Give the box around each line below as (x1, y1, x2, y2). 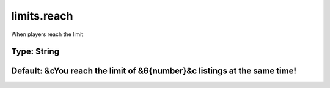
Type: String (11, 46, 60, 57)
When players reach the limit (11, 31, 84, 38)
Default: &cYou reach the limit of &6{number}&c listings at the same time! (11, 66, 296, 76)
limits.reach (11, 9, 73, 23)
